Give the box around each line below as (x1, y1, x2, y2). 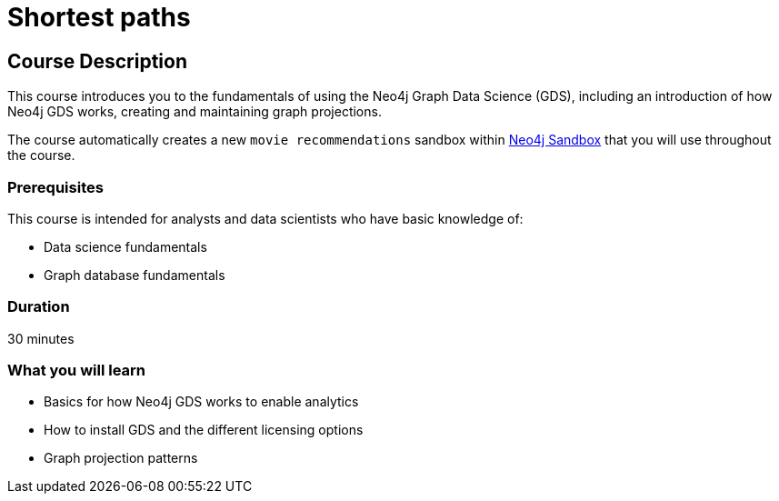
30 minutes (7, 330, 75, 346)
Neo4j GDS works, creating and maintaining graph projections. (7, 104, 382, 120)
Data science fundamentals (44, 238, 207, 255)
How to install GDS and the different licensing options (44, 422, 364, 438)
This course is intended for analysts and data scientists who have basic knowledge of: (7, 210, 524, 226)
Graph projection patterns (44, 450, 198, 466)
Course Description (7, 49, 187, 73)
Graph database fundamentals (44, 266, 225, 283)
